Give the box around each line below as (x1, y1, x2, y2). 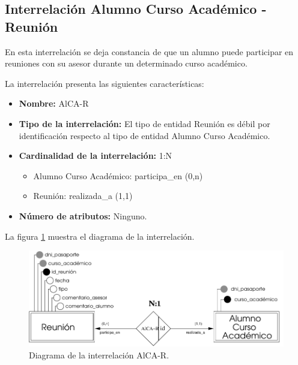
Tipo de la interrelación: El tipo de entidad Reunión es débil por (19, 117, 270, 129)
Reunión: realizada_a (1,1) (33, 189, 133, 202)
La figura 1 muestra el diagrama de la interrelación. (5, 230, 195, 242)
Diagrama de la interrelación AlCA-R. (29, 348, 169, 361)
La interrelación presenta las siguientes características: (5, 77, 204, 89)
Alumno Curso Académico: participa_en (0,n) (33, 169, 203, 182)
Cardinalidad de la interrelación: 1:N (19, 149, 172, 162)
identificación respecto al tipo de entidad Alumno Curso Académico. (19, 129, 270, 141)
